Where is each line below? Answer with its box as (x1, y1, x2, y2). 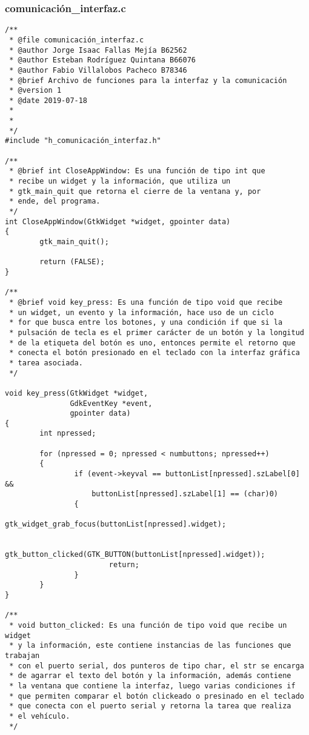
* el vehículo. (9, 711, 70, 720)
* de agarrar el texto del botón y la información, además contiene (9, 671, 291, 680)
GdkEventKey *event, (70, 399, 153, 408)
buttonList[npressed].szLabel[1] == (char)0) (91, 490, 279, 499)
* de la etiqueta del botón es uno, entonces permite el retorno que (9, 338, 296, 347)
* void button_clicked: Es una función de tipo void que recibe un (9, 620, 287, 630)
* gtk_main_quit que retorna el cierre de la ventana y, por (9, 187, 261, 196)
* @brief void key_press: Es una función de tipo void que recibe (9, 298, 283, 307)
